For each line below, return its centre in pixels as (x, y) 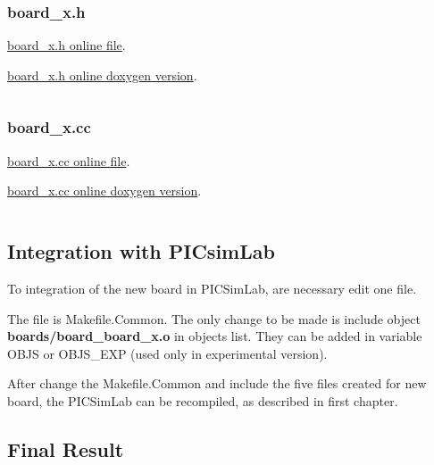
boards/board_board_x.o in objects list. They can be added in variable (215, 336)
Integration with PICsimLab (141, 251)
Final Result (66, 448)
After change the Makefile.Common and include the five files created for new (217, 383)
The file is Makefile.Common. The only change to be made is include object (214, 318)
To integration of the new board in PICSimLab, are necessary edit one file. (212, 289)
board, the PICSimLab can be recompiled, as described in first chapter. (203, 400)
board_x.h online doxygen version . (102, 75)
